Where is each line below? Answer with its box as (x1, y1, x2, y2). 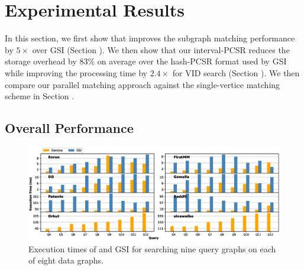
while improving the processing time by (5, 66, 147, 79)
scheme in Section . (5, 90, 75, 102)
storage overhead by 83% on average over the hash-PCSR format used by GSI (5, 55, 287, 67)
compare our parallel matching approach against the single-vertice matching (5, 78, 280, 90)
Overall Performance (5, 119, 134, 137)
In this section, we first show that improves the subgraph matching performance (5, 32, 295, 44)
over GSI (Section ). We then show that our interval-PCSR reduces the (32, 43, 290, 56)
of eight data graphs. (28, 254, 104, 266)
